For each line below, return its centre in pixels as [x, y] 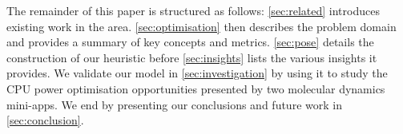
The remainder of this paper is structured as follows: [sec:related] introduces [193, 10]
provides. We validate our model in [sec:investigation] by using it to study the [197, 73]
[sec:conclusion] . [45, 120]
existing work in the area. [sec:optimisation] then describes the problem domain [201, 26]
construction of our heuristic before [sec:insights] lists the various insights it [192, 57]
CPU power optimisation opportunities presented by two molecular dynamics [196, 88]
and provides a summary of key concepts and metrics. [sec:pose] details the [190, 42]
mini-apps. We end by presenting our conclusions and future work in [174, 104]
